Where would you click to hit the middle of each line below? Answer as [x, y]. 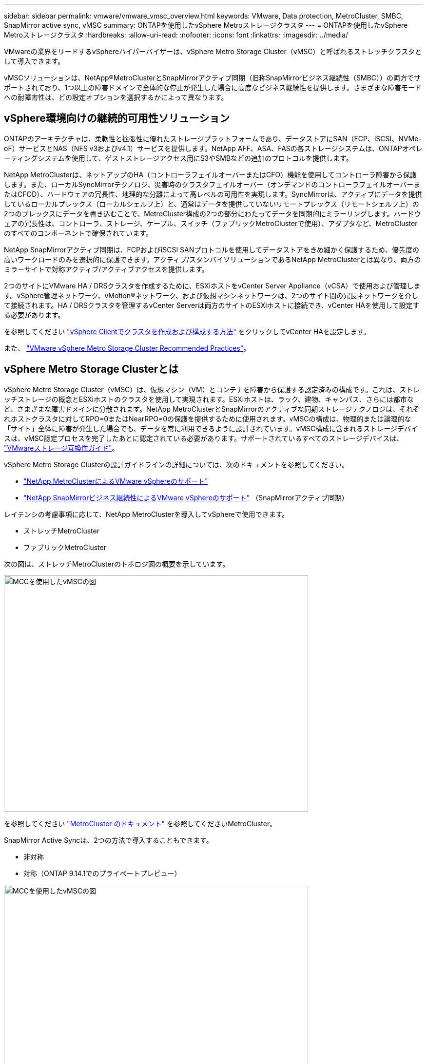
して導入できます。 [34, 61]
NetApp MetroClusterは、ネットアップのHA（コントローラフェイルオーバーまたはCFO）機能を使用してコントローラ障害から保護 [210, 174]
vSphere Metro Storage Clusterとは [91, 369]
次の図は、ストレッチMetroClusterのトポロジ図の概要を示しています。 [117, 564]
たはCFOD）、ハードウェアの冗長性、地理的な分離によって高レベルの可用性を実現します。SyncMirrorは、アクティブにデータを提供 [213, 194]
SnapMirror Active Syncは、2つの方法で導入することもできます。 [108, 840]
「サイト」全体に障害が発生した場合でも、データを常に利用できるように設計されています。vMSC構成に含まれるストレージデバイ [211, 428]
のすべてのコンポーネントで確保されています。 [78, 233]
